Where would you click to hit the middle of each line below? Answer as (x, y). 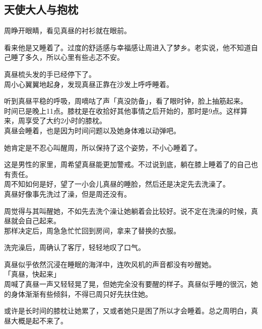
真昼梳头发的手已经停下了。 (50, 74)
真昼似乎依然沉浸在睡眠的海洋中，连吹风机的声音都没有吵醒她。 (110, 264)
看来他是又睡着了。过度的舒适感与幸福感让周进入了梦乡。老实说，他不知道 (127, 47)
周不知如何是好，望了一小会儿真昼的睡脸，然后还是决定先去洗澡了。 (117, 184)
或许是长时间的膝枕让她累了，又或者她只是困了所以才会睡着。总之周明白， (127, 311)
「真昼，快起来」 (32, 274)
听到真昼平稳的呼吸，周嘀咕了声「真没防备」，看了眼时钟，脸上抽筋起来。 (126, 101)
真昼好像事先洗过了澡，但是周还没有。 (68, 193)
